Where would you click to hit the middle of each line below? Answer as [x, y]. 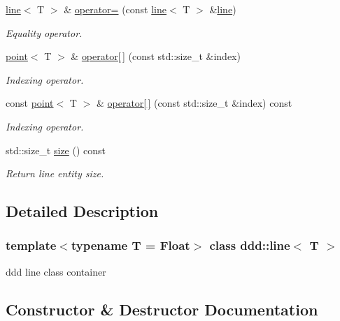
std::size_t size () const [56, 150]
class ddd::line [250, 245]
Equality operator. [44, 32]
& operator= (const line [115, 9]
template [31, 245]
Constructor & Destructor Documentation [162, 309]
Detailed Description [82, 211]
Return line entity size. [55, 173]
